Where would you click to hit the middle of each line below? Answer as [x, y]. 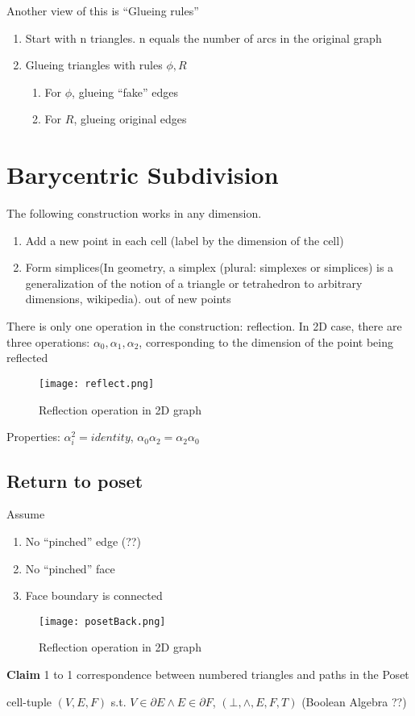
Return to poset [75, 480]
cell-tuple [29, 701]
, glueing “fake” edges [125, 92]
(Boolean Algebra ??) [354, 701]
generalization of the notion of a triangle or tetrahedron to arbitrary [194, 283]
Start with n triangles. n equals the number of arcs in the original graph [203, 37]
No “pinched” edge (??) [83, 541]
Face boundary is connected [94, 595]
